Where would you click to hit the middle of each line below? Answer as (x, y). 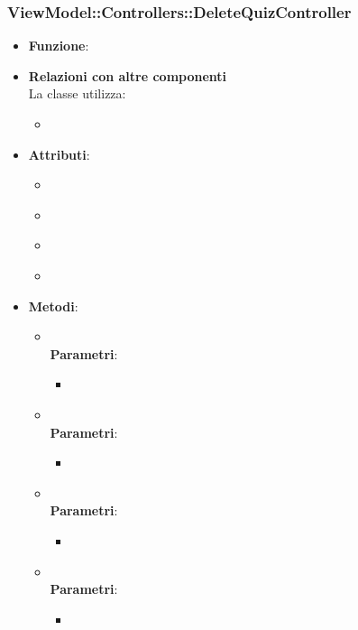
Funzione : (59, 46)
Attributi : (59, 154)
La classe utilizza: (77, 93)
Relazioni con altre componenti (128, 75)
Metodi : (53, 306)
